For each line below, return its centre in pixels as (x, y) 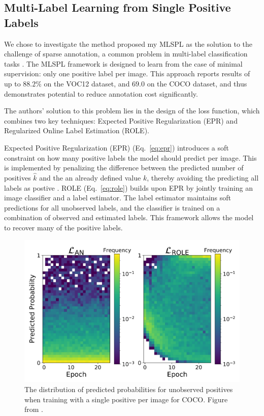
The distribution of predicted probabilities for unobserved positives (129, 389)
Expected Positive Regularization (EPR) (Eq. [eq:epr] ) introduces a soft (117, 147)
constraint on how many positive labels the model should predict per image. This (130, 157)
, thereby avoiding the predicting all (203, 177)
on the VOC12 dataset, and (87, 83)
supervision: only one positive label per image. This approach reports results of (127, 73)
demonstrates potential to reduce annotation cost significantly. (101, 93)
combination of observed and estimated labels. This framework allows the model (129, 217)
